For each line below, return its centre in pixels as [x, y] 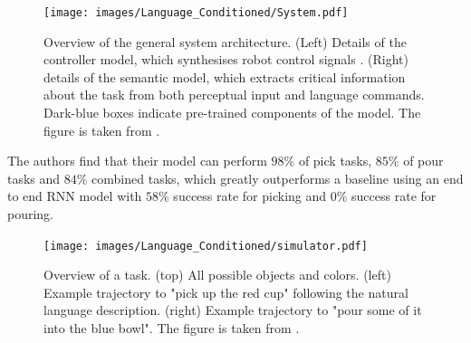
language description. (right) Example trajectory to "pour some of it [233, 310]
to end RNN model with [75, 196]
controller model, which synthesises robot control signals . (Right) [226, 59]
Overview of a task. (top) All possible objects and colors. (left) [217, 275]
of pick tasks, [335, 161]
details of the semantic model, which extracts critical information [225, 76]
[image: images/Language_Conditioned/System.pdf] [196, 13]
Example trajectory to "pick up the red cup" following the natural [226, 292]
